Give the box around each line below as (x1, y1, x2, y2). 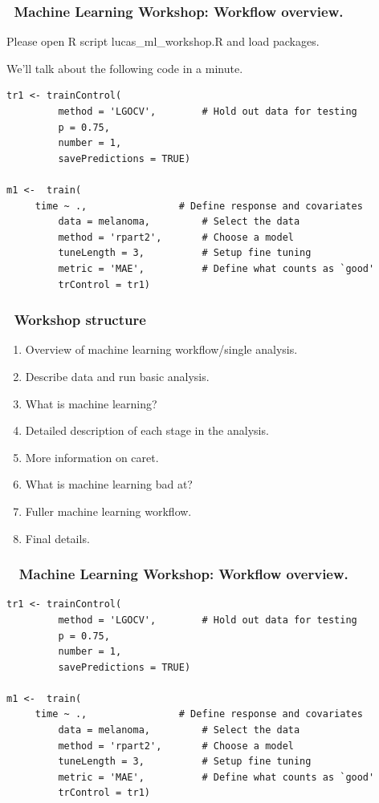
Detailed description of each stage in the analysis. (25, 422, 269, 439)
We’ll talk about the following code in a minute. (6, 59, 243, 76)
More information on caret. (25, 448, 159, 465)
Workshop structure (14, 310, 146, 330)
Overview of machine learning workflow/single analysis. (25, 341, 298, 358)
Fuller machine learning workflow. (25, 502, 192, 519)
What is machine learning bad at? (25, 476, 193, 493)
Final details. (25, 529, 90, 546)
